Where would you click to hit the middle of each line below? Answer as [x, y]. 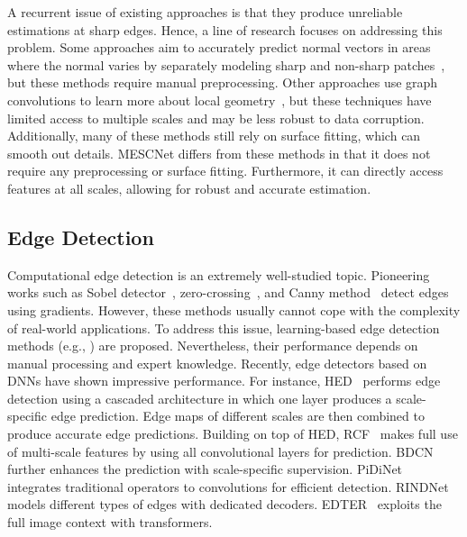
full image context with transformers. [110, 522]
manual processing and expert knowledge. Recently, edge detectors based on [217, 363]
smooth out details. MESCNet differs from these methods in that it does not [219, 153]
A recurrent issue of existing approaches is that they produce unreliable [205, 12]
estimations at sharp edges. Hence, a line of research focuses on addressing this [225, 29]
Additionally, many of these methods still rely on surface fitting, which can [214, 136]
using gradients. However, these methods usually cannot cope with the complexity [234, 309]
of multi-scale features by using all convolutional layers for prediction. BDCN [220, 451]
